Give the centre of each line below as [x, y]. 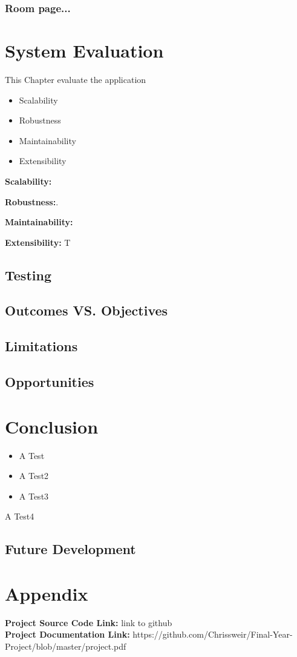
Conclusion [52, 426]
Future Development [70, 549]
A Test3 [34, 496]
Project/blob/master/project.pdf [66, 646]
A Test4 [20, 516]
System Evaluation [84, 51]
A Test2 [34, 476]
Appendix [47, 593]
